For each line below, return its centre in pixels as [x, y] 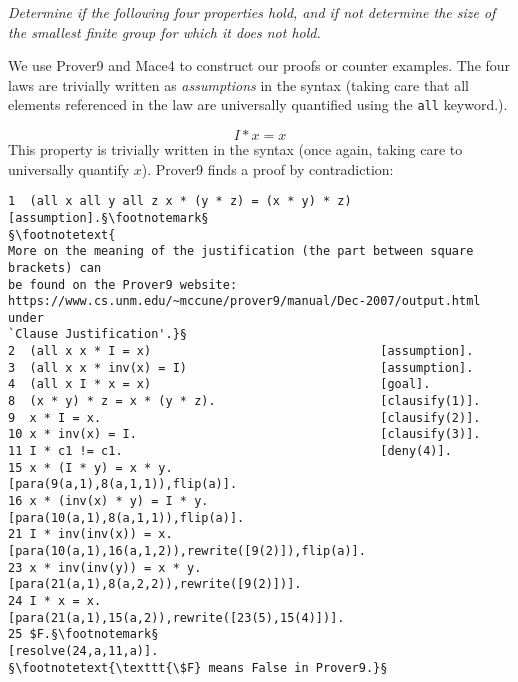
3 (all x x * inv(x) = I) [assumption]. [241, 367]
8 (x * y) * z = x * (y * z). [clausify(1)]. [244, 401]
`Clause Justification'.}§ [97, 334]
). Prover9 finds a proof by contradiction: [267, 168]
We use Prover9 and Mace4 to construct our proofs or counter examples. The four [259, 65]
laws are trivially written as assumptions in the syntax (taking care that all [238, 84]
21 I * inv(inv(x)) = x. [90, 534]
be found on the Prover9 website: [123, 284]
